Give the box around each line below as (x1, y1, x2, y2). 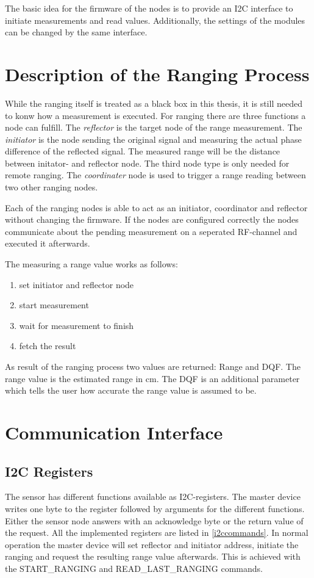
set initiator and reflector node (19, 278, 134, 291)
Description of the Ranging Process (5, 61, 310, 86)
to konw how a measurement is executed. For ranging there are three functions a (5, 109, 306, 121)
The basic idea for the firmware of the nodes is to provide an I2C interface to (5, 2, 293, 14)
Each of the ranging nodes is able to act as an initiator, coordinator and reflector (5, 201, 308, 214)
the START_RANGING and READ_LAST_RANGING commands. (5, 562, 263, 574)
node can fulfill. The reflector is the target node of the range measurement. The (5, 121, 302, 134)
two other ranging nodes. (5, 181, 98, 193)
